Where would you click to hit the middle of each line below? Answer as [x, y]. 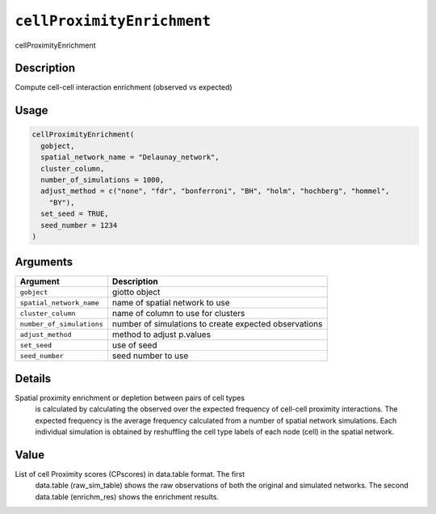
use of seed [134, 345]
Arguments [44, 262]
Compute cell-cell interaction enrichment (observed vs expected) [124, 87]
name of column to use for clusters [178, 314]
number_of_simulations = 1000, [103, 180]
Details [33, 379]
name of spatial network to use [171, 303]
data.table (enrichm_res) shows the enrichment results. [127, 496]
